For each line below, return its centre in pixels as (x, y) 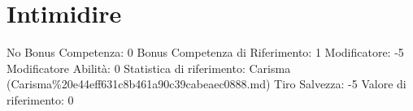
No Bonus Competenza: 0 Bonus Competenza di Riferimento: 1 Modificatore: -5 (205, 52)
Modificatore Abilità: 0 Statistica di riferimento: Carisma (149, 68)
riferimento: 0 (40, 99)
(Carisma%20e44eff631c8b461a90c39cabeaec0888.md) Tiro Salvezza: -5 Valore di (206, 84)
